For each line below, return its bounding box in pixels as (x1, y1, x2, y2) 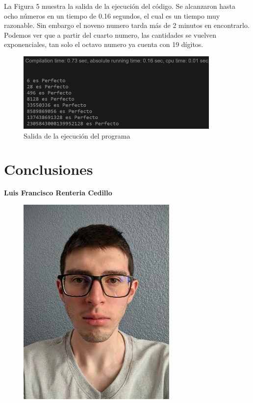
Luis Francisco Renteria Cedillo (4, 188, 112, 198)
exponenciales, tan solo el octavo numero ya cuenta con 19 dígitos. (4, 39, 203, 49)
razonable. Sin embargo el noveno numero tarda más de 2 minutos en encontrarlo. (4, 20, 250, 30)
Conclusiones (4, 159, 93, 179)
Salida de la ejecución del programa (24, 130, 130, 141)
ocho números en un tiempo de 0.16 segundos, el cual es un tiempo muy (4, 10, 220, 21)
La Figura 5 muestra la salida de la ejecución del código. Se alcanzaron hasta (4, 1, 236, 11)
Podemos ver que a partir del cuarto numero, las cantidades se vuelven (4, 29, 217, 40)
